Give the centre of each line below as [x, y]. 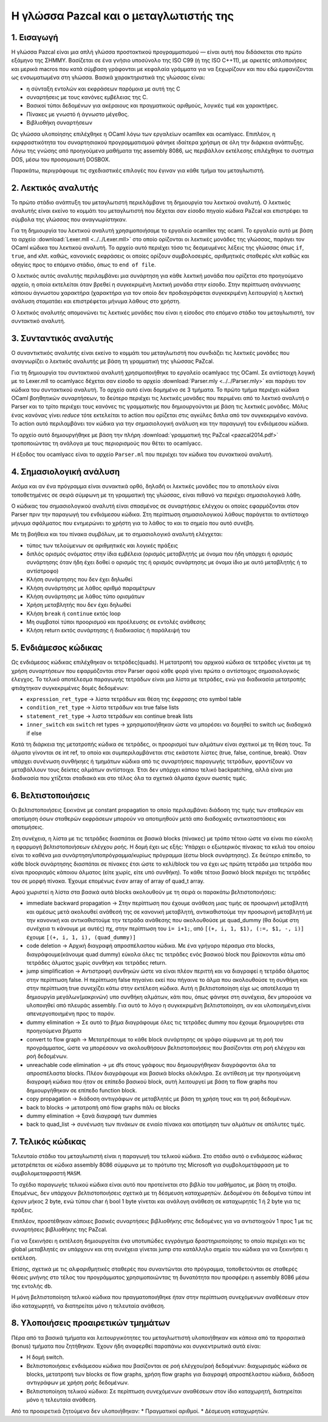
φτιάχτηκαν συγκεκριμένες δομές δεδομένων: [70, 688]
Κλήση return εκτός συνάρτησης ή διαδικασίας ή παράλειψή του [108, 630]
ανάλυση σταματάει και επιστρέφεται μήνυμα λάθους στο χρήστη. [96, 302]
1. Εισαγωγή [35, 37]
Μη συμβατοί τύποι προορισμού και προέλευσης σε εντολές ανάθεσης [116, 622]
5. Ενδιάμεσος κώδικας [57, 648]
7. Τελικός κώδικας [49, 1142]
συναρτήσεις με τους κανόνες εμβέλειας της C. [87, 97]
